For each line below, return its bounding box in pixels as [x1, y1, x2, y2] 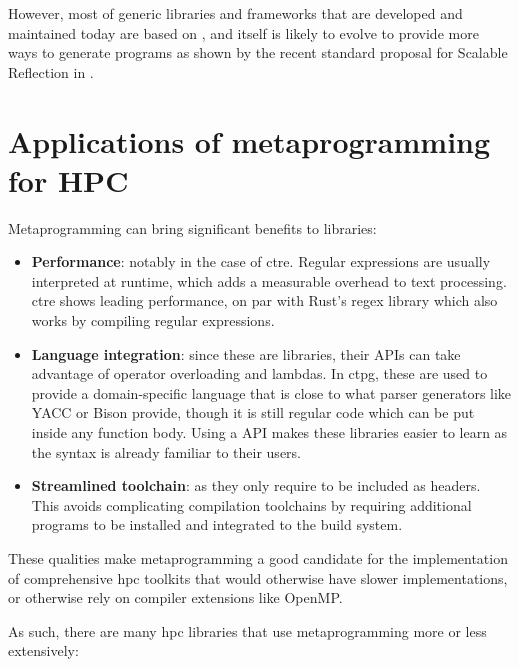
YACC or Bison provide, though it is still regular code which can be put [31, 402, 475, 423]
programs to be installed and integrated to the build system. [31, 514, 403, 535]
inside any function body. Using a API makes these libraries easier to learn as [31, 422, 508, 443]
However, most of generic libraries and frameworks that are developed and [8, 3, 463, 23]
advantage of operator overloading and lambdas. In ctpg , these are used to [31, 363, 488, 384]
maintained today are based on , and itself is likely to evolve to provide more [8, 22, 479, 43]
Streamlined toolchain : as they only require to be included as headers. [31, 475, 481, 496]
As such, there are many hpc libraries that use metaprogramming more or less [8, 620, 487, 641]
